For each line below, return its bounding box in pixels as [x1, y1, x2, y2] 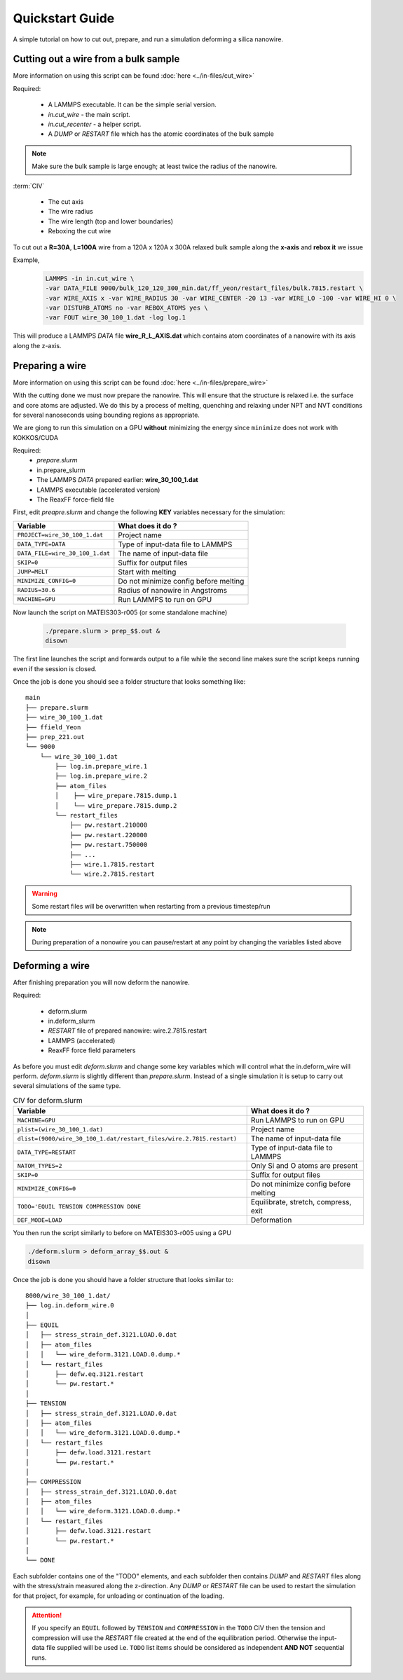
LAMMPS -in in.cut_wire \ [45, 274, 135, 282]
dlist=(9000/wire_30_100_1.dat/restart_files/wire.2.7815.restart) [17, 1135, 238, 1142]
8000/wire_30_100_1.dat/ [25, 1291, 111, 1300]
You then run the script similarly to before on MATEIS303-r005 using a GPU [13, 1229, 231, 1237]
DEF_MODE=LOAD [17, 1216, 62, 1224]
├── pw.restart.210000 [69, 821, 148, 829]
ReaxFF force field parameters [48, 1046, 136, 1054]
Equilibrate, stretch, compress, [250, 1197, 352, 1207]
